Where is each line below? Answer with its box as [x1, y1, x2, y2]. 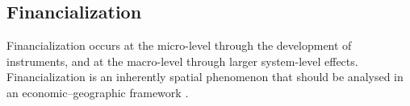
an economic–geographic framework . [6, 84, 189, 100]
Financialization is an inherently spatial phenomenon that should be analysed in [6, 68, 404, 85]
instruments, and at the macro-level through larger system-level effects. [6, 52, 358, 69]
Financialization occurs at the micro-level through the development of [6, 37, 352, 54]
